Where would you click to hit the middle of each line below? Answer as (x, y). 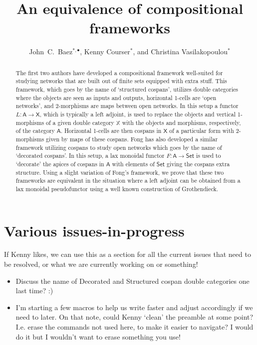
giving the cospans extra (198, 164)
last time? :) (34, 290)
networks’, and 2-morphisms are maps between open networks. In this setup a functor (127, 106)
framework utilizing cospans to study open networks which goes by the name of (119, 147)
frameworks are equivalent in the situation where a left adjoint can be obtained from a (128, 180)
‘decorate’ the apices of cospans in (60, 164)
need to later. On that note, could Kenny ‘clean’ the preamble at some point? (134, 317)
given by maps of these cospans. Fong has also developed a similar (132, 139)
